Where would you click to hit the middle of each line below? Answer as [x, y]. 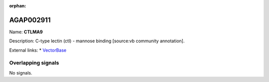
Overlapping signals [34, 63]
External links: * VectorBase [38, 50]
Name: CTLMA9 [26, 32]
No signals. [21, 73]
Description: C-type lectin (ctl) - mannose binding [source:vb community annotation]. [97, 41]
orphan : [18, 6]
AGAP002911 [30, 20]
